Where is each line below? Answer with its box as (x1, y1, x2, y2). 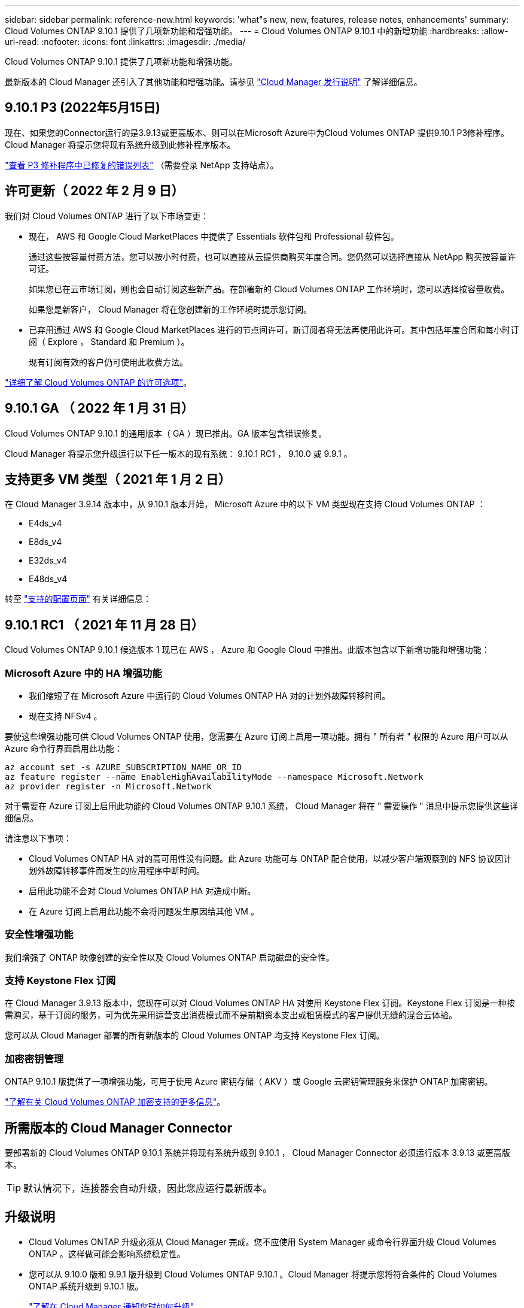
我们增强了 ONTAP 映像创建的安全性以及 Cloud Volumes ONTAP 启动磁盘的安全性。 (5, 952, 334, 962)
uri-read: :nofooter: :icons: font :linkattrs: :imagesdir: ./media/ (5, 37, 246, 47)
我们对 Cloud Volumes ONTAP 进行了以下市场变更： (5, 210, 209, 221)
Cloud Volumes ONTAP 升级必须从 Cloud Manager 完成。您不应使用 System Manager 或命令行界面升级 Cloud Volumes (29, 1236, 496, 1247)
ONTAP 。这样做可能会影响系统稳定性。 (29, 1248, 185, 1259)
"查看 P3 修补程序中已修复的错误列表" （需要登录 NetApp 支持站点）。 (5, 159, 279, 170)
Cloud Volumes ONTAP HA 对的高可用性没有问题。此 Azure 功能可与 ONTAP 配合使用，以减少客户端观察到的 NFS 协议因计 (29, 853, 512, 864)
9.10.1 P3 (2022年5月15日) (5, 100, 160, 116)
